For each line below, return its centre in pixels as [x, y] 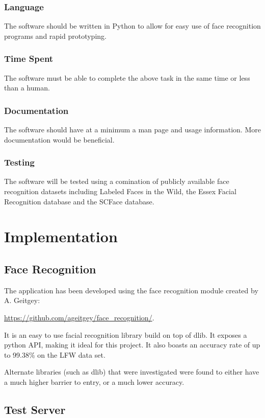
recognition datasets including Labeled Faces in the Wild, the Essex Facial [120, 191]
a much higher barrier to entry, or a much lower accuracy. [94, 381]
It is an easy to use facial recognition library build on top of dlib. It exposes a [126, 334]
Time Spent [29, 59]
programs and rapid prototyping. [55, 36]
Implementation [61, 236]
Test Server [35, 409]
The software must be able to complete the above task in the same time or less [127, 77]
